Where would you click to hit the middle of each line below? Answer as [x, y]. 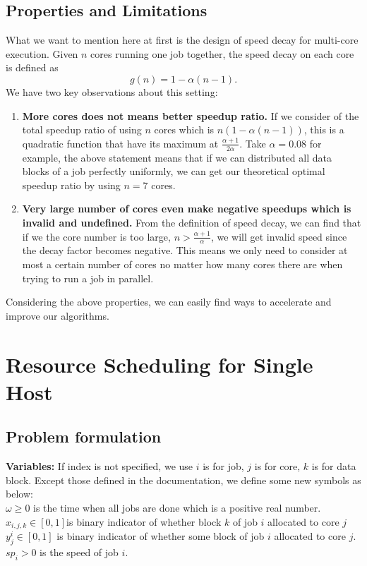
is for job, [223, 466]
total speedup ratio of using [82, 130]
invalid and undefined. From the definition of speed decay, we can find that [192, 222]
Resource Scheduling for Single [160, 364]
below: [19, 494]
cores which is [184, 130]
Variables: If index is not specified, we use [100, 466]
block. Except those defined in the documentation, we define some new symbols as [183, 480]
